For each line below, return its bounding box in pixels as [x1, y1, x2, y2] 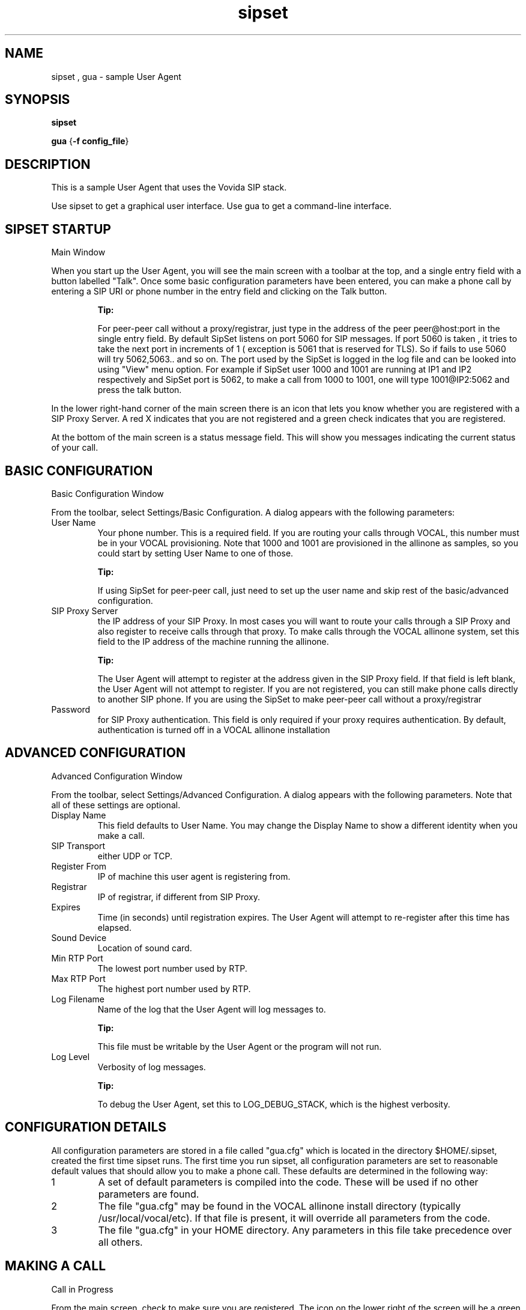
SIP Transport [51, 840, 106, 851]
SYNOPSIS [5, 92, 70, 108]
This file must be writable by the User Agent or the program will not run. [97, 1041, 382, 1052]
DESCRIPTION [5, 156, 91, 172]
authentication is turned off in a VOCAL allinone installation [97, 724, 330, 735]
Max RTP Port [51, 973, 106, 984]
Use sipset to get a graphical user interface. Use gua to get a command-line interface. [51, 201, 391, 212]
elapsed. [97, 922, 131, 933]
